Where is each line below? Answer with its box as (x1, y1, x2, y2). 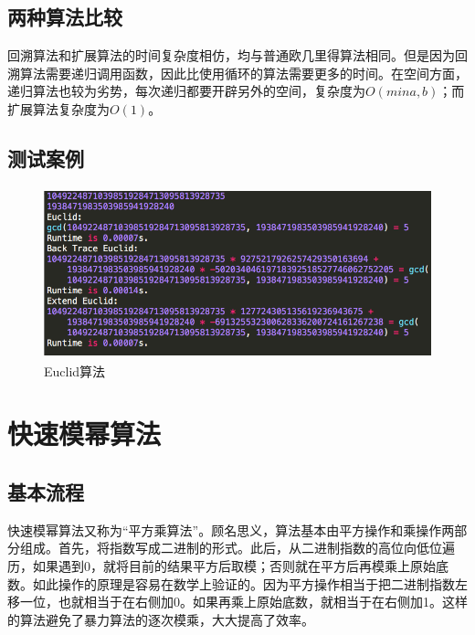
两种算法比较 (7, 3, 122, 31)
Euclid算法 (44, 361, 106, 380)
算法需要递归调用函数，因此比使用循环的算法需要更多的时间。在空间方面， (19, 63, 468, 82)
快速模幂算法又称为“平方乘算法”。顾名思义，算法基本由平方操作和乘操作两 (7, 520, 455, 539)
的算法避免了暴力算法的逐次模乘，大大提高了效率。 (7, 609, 314, 629)
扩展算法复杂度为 (7, 99, 110, 118)
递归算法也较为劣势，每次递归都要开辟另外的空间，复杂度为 (7, 81, 365, 101)
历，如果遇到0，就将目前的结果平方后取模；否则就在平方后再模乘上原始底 (7, 556, 449, 576)
